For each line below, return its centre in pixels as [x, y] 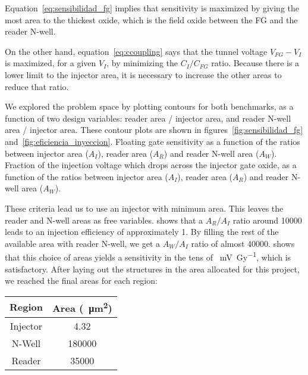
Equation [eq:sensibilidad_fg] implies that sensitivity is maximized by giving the [152, 8]
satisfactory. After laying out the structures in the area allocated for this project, [152, 269]
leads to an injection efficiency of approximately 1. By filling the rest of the [142, 232]
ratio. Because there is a [255, 63]
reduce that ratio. [37, 86]
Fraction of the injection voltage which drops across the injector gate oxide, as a [151, 165]
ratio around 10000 [267, 220]
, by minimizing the [142, 63]
